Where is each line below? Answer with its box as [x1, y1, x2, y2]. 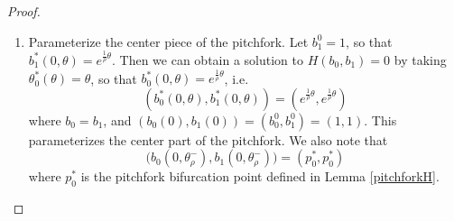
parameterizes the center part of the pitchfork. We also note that [28, 130, 388, 149]
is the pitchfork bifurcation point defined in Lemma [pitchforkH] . [80, 167, 440, 186]
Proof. [7, 2, 41, 20]
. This [364, 110, 397, 129]
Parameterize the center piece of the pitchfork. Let [28, 32, 309, 51]
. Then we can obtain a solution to [111, 50, 303, 69]
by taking [394, 50, 447, 69]
